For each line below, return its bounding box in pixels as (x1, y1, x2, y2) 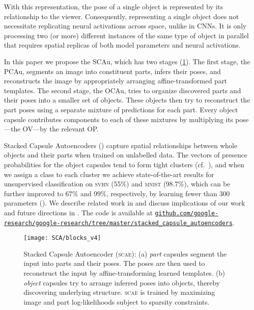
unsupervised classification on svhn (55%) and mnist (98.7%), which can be (4, 179, 230, 189)
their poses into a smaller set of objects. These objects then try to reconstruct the (4, 95, 250, 105)
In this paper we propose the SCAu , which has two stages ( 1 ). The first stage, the (4, 56, 251, 66)
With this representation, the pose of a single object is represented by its (4, 1, 223, 11)
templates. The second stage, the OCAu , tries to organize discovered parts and (4, 85, 241, 95)
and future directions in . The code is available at (4, 207, 153, 217)
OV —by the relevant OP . (23, 124, 99, 134)
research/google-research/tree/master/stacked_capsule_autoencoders (4, 219, 233, 227)
